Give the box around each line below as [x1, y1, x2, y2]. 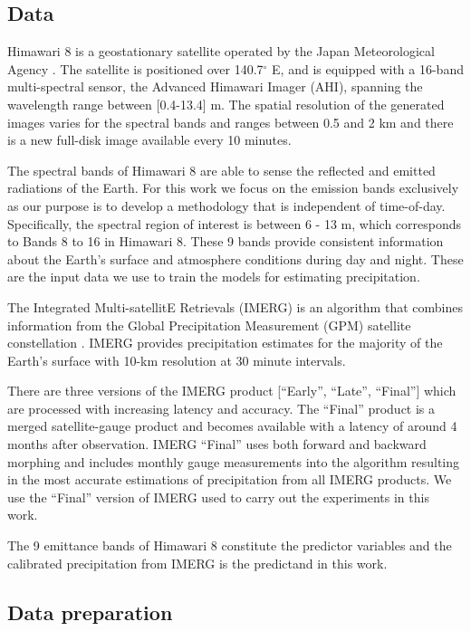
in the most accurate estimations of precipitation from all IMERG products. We [7, 470, 452, 489]
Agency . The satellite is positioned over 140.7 [7, 59, 264, 78]
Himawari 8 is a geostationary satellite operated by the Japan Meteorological [7, 42, 435, 61]
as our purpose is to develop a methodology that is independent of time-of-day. [7, 196, 446, 215]
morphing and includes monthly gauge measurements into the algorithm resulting [7, 452, 460, 471]
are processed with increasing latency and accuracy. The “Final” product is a [7, 398, 436, 417]
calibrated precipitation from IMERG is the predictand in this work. [7, 553, 388, 572]
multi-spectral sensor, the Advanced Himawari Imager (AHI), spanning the [7, 77, 423, 96]
